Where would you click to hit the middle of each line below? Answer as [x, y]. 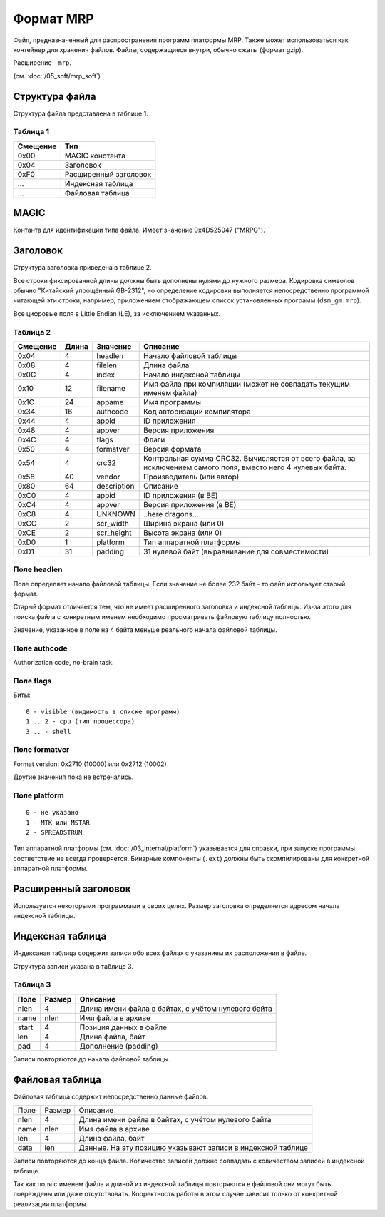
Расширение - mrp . [42, 63]
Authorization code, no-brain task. [63, 663]
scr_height [114, 533]
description [115, 486]
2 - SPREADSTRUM [54, 832]
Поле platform [38, 795]
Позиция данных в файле [123, 1027]
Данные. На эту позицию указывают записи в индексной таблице [193, 1148]
